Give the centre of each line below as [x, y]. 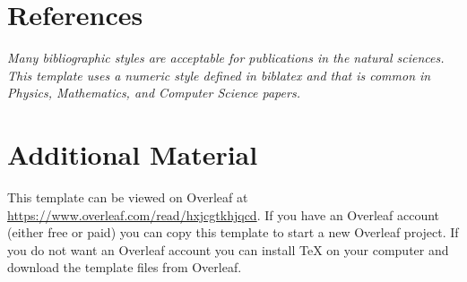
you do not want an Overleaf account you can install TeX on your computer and [228, 249]
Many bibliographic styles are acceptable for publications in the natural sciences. [226, 58]
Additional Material [133, 154]
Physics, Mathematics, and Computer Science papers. [154, 93]
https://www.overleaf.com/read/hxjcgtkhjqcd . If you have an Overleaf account [224, 214]
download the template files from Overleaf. [125, 267]
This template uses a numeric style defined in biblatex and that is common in [219, 75]
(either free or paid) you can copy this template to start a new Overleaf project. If [233, 232]
